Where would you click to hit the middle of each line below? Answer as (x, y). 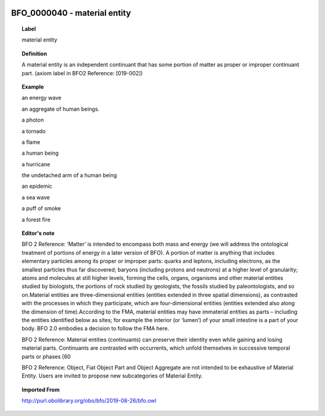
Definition (35, 54)
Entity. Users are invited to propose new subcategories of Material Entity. (112, 376)
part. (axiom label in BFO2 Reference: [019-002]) (82, 73)
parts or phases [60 (46, 356)
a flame (31, 142)
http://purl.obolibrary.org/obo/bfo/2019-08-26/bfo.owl (89, 401)
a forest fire (36, 219)
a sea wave (36, 197)
